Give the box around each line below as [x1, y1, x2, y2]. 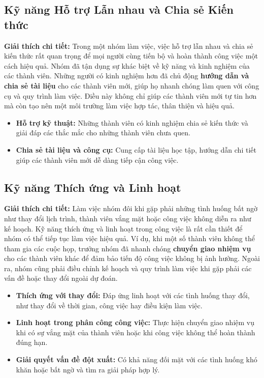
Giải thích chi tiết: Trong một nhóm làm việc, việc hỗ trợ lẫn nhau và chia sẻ [4, 40, 253, 51]
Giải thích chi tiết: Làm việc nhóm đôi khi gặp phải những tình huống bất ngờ [4, 203, 258, 214]
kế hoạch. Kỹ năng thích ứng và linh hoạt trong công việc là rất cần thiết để [4, 223, 243, 234]
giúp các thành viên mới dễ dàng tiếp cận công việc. [16, 154, 179, 165]
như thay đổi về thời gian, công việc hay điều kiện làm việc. [16, 300, 203, 310]
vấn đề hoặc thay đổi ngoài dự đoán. [4, 273, 118, 283]
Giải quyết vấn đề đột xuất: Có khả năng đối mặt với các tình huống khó [16, 354, 257, 365]
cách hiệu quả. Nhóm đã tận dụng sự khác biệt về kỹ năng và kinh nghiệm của [4, 60, 250, 71]
